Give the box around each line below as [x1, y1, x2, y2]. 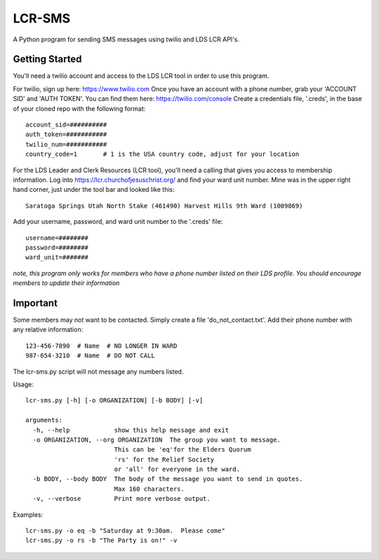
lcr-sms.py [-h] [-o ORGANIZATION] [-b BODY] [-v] [25, 397, 204, 405]
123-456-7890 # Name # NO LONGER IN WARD [25, 341, 178, 350]
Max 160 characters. [114, 485, 185, 493]
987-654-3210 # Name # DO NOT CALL [25, 352, 156, 360]
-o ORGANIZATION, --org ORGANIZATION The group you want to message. [32, 435, 281, 444]
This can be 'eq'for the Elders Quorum [114, 446, 252, 454]
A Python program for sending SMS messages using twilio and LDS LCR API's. [13, 35, 240, 44]
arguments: [25, 416, 63, 424]
